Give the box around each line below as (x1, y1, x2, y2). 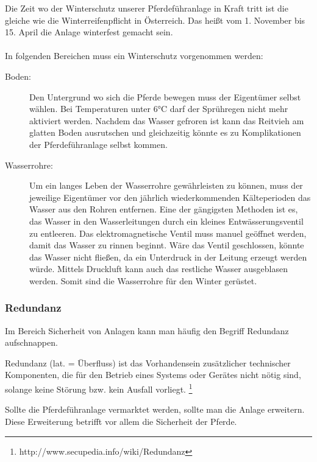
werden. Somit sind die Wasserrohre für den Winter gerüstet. (29, 274, 257, 287)
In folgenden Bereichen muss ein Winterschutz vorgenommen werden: (5, 49, 263, 62)
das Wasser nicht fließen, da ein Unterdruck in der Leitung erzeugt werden (29, 250, 307, 263)
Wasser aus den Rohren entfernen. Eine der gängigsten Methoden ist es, (29, 203, 298, 215)
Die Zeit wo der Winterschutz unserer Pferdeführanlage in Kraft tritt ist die (5, 2, 288, 14)
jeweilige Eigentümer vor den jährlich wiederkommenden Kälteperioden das (29, 191, 311, 203)
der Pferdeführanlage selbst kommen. (29, 138, 168, 150)
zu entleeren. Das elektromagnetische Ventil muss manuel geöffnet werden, (29, 226, 307, 239)
